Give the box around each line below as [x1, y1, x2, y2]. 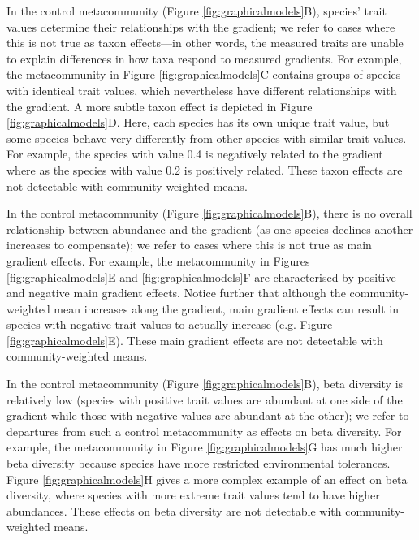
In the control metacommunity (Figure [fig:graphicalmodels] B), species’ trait [6, 2, 387, 19]
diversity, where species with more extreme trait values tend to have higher [6, 486, 380, 503]
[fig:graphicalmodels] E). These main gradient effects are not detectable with [6, 331, 383, 348]
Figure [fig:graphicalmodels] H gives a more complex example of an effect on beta [6, 470, 408, 487]
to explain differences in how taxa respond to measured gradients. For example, [6, 50, 402, 67]
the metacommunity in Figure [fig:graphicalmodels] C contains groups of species [6, 66, 401, 83]
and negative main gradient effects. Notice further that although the [6, 284, 346, 301]
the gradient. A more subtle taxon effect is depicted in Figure [6, 97, 313, 114]
